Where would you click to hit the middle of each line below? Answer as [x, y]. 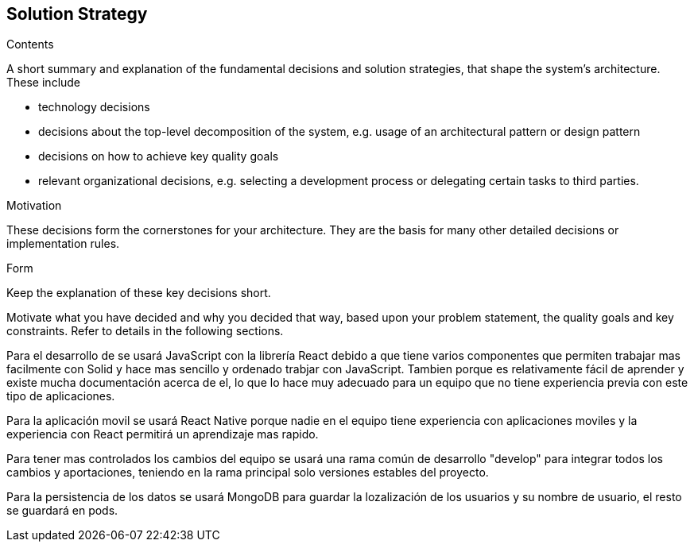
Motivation [34, 206]
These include [44, 83]
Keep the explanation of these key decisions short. [139, 293]
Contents [30, 44]
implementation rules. [63, 244]
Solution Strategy [77, 14]
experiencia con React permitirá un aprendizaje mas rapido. [163, 434]
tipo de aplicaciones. [61, 396]
